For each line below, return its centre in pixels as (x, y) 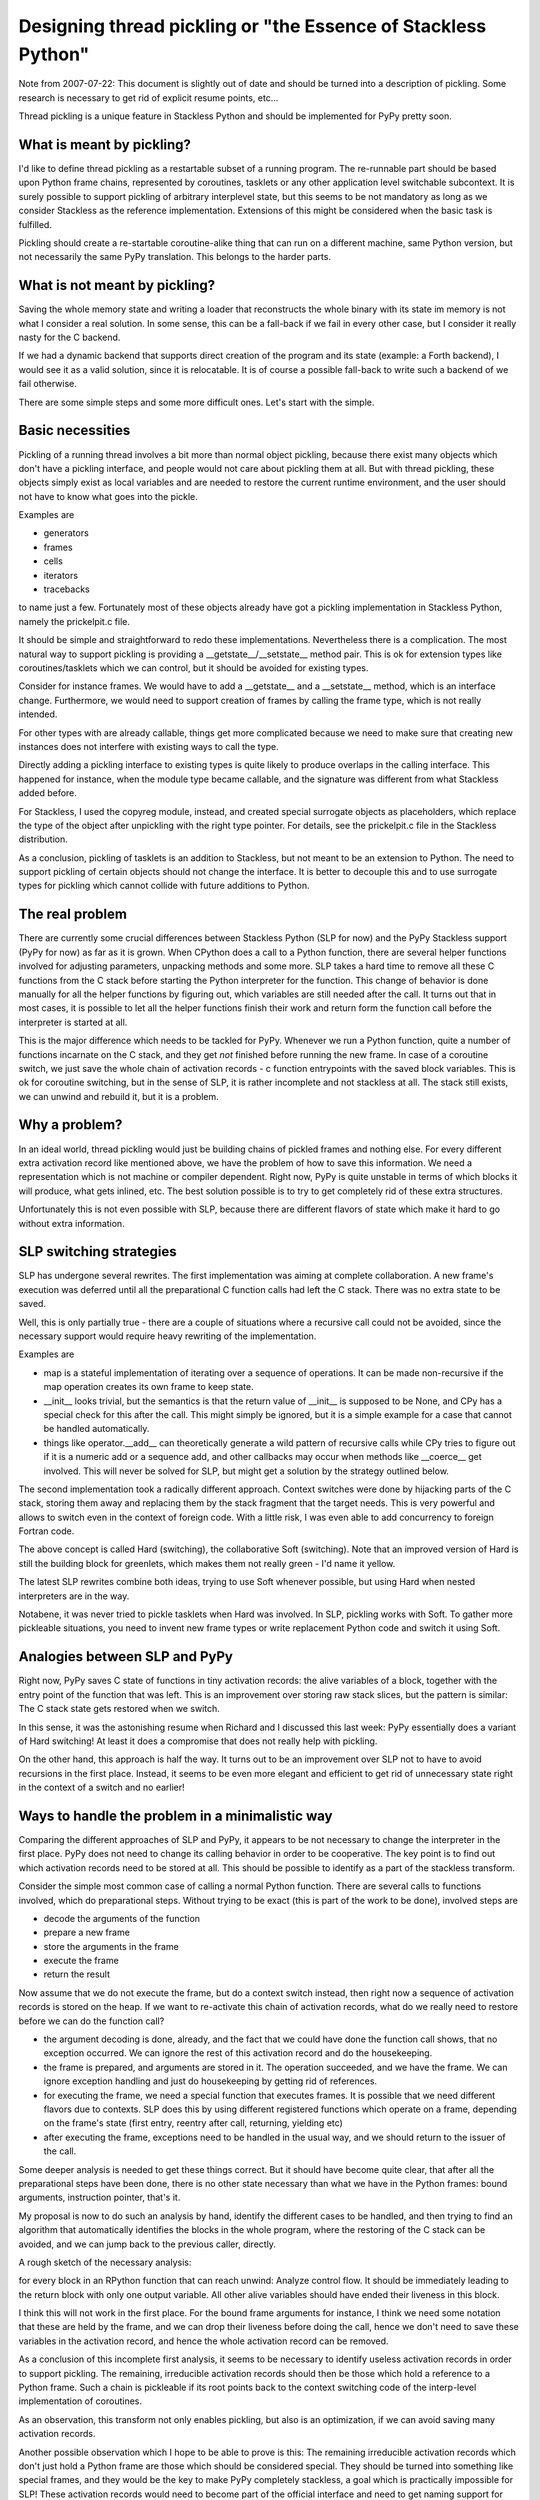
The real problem (72, 914)
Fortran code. (46, 1531)
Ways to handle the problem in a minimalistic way (175, 1815)
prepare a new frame (86, 1932)
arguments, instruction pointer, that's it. (99, 2197)
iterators (61, 575)
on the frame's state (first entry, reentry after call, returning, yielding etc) (193, 2123)
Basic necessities (74, 430)
